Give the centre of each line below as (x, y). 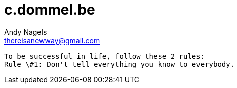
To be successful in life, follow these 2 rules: (105, 56)
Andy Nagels (26, 32)
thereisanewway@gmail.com (52, 40)
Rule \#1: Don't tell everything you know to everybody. (120, 64)
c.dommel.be (50, 10)
